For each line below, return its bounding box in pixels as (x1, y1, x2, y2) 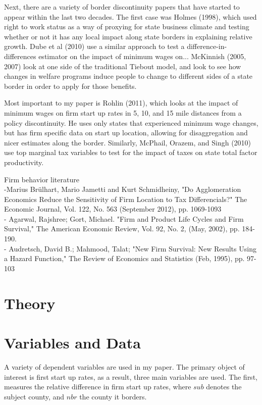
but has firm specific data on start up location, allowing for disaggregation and (4, 127, 248, 138)
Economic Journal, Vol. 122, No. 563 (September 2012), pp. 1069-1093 (4, 204, 222, 214)
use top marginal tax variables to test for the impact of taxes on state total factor (4, 147, 257, 158)
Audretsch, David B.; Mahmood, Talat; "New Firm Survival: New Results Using (9, 243, 256, 254)
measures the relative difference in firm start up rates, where (4, 381, 191, 392)
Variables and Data (4, 332, 141, 352)
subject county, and (4, 391, 65, 401)
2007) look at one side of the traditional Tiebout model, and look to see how (4, 61, 241, 71)
